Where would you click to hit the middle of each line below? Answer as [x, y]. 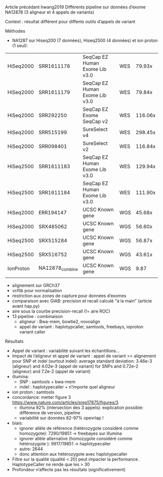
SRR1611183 [54, 166]
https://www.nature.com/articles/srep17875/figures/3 [65, 402]
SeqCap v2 [95, 121]
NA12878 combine [58, 268]
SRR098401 [53, 146]
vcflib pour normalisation [37, 291]
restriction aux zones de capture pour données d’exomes [69, 296]
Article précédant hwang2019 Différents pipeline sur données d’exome [75, 7]
